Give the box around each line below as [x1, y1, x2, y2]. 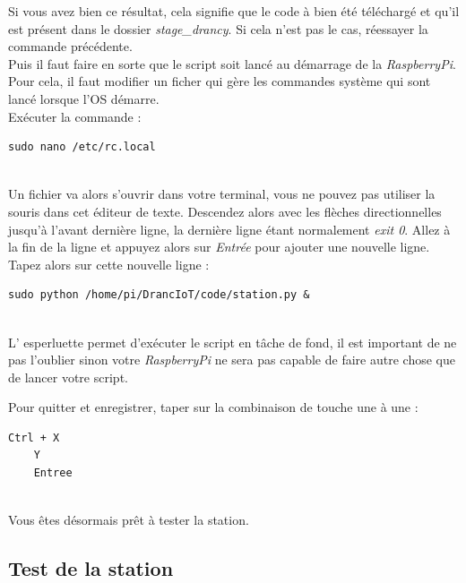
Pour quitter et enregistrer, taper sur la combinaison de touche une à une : [8, 398, 419, 416]
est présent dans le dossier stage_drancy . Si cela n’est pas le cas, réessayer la [8, 19, 428, 38]
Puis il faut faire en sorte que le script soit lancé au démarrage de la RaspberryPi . [8, 54, 456, 73]
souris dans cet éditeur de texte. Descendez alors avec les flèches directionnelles [8, 201, 442, 220]
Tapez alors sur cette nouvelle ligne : [8, 254, 210, 273]
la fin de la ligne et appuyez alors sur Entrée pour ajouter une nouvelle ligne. [8, 237, 430, 256]
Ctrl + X [8, 431, 60, 444]
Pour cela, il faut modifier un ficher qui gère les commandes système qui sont [8, 72, 431, 90]
